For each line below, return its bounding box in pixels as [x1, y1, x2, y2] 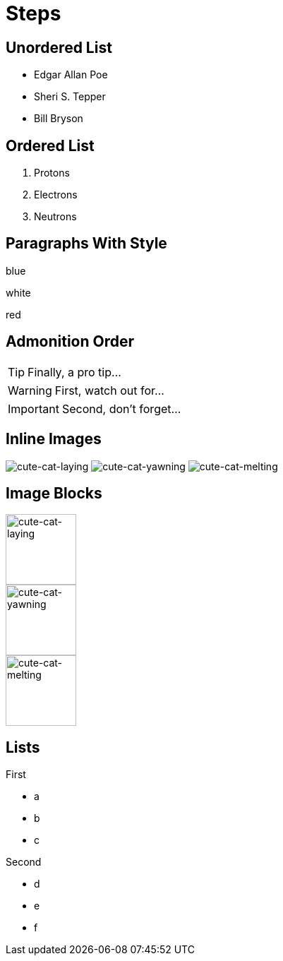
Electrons [34, 189, 78, 201]
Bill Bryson [34, 112, 83, 125]
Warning [8, 383, 52, 398]
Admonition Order [6, 333, 135, 351]
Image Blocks [6, 484, 102, 502]
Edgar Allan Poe [34, 68, 108, 81]
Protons [34, 167, 70, 179]
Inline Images [6, 430, 102, 448]
